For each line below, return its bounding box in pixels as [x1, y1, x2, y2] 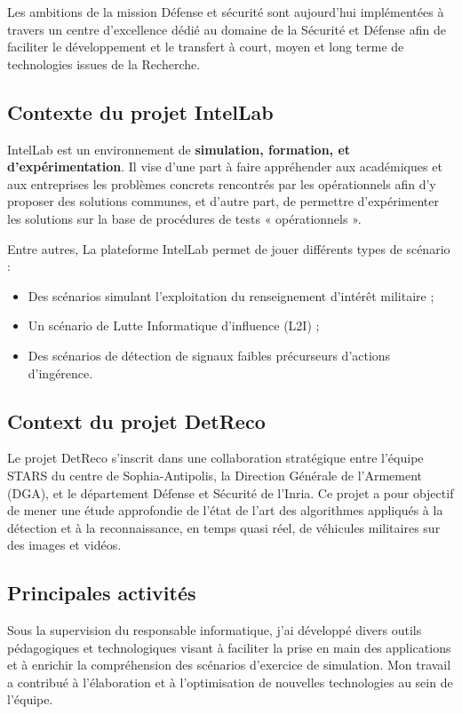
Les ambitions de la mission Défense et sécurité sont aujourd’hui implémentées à [7, 3, 444, 20]
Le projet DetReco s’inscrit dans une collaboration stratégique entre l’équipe [7, 448, 424, 467]
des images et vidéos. [7, 535, 122, 554]
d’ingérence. [28, 363, 93, 382]
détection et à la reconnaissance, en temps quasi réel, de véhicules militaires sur [7, 518, 441, 536]
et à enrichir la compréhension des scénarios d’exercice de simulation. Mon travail [7, 655, 451, 674]
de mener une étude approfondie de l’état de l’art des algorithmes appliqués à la [7, 501, 443, 520]
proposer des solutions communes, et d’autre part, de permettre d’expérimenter [7, 192, 440, 210]
